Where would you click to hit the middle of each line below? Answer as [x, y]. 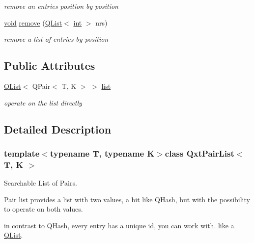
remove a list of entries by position [56, 39]
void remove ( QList [33, 22]
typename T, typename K [102, 153]
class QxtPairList [199, 153]
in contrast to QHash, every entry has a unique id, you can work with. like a [119, 225]
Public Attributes [50, 66]
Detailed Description [58, 129]
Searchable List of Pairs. [41, 183]
